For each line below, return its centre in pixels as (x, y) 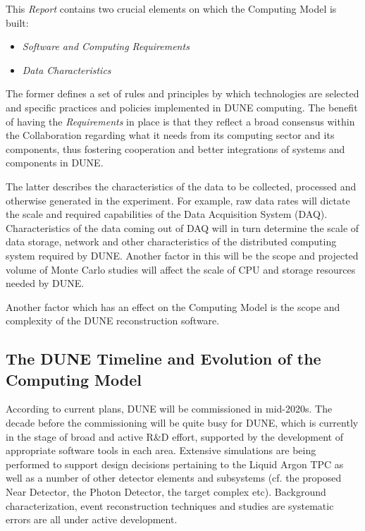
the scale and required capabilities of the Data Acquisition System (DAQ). (167, 214)
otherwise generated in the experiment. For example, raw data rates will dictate (178, 200)
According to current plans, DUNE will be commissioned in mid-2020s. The (169, 409)
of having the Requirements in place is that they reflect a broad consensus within (180, 121)
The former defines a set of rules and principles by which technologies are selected (182, 93)
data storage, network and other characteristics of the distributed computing (171, 242)
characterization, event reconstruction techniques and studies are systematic (170, 505)
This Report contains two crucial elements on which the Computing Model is (171, 8)
